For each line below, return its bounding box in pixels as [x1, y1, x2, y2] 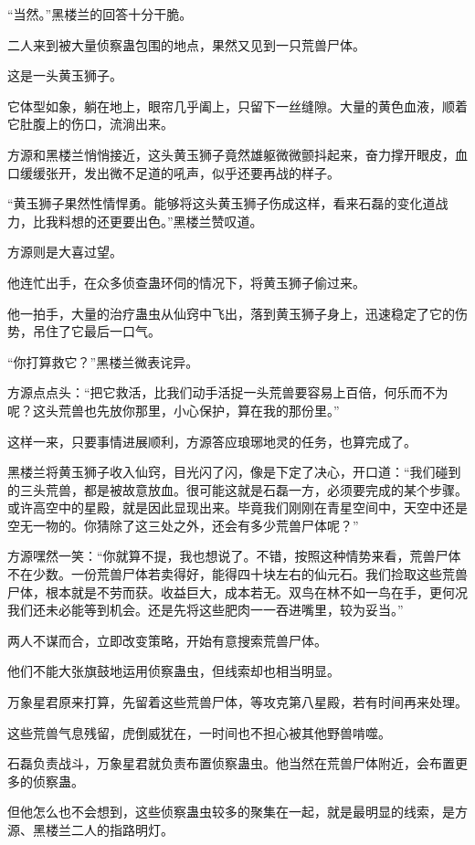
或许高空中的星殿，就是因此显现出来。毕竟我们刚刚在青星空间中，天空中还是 [7, 498, 468, 517]
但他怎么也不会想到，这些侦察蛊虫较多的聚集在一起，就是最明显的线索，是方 [7, 802, 468, 821]
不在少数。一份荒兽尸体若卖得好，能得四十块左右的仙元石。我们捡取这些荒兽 [7, 565, 468, 584]
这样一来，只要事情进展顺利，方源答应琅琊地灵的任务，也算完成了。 [7, 431, 417, 450]
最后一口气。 [83, 322, 161, 341]
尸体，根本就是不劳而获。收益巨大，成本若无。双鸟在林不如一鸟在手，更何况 [7, 582, 468, 601]
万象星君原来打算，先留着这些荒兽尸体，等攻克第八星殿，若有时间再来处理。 [7, 692, 468, 712]
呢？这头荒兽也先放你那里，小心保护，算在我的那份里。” [7, 400, 340, 419]
